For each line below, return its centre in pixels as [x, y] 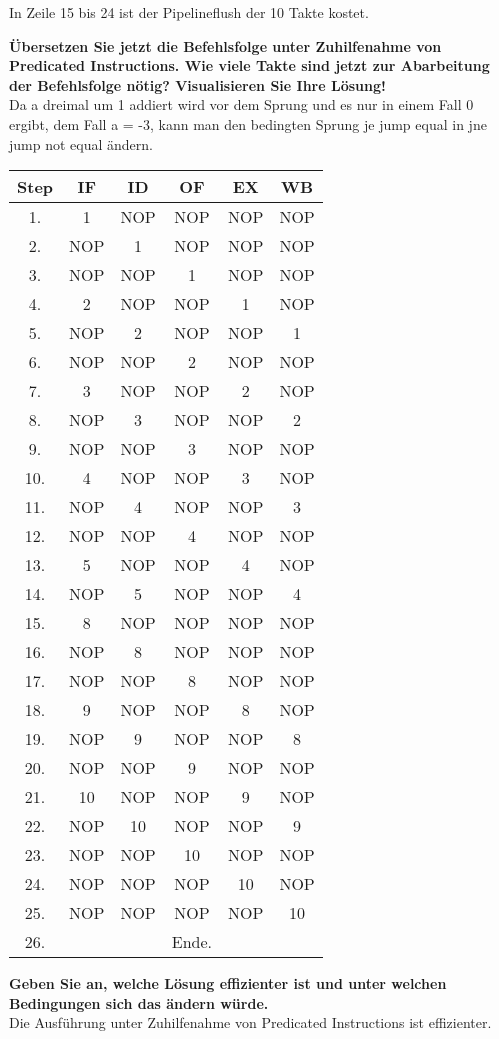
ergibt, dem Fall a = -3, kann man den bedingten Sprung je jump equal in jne [248, 123]
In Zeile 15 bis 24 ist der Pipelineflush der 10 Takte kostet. [189, 12]
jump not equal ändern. [81, 143]
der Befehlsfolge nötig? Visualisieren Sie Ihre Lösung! [197, 84]
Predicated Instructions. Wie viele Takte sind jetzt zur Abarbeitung [249, 65]
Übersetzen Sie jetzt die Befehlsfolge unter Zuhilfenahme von [225, 45]
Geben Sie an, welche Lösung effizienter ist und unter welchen [228, 983]
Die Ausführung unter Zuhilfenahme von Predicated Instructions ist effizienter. [250, 1022]
